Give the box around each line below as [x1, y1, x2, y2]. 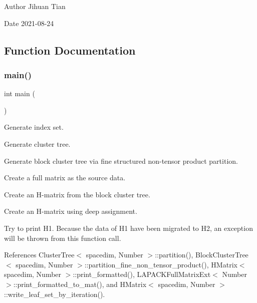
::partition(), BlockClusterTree [155, 249, 248, 260]
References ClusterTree [4, 249, 75, 260]
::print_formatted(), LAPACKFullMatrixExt [73, 269, 211, 279]
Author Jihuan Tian [4, 1, 66, 11]
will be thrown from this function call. [4, 232, 121, 243]
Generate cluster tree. [4, 138, 71, 149]
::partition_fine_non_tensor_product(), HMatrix [84, 259, 237, 269]
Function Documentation [4, 42, 136, 58]
